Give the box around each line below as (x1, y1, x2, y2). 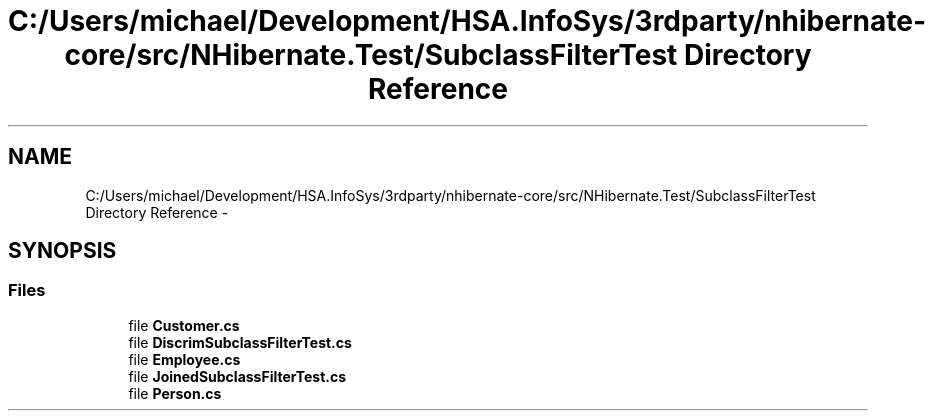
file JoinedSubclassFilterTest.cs (128, 367, 347, 385)
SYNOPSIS (8, 238, 117, 264)
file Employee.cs (128, 350, 241, 368)
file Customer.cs (128, 316, 240, 334)
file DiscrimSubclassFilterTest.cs (128, 333, 352, 351)
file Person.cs (128, 384, 222, 402)
